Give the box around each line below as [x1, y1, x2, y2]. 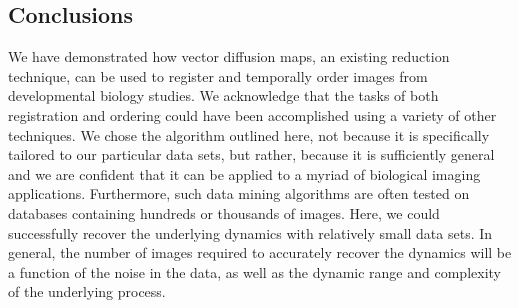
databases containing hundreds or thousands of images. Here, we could [8, 202, 440, 223]
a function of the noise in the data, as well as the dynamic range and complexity [8, 261, 501, 282]
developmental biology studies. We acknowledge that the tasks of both [8, 85, 439, 106]
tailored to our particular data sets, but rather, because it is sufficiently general [8, 144, 495, 165]
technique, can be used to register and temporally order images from [8, 65, 428, 86]
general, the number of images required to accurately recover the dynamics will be [8, 242, 512, 263]
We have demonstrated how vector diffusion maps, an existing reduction [8, 46, 450, 67]
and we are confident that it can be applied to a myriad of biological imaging [8, 163, 481, 184]
